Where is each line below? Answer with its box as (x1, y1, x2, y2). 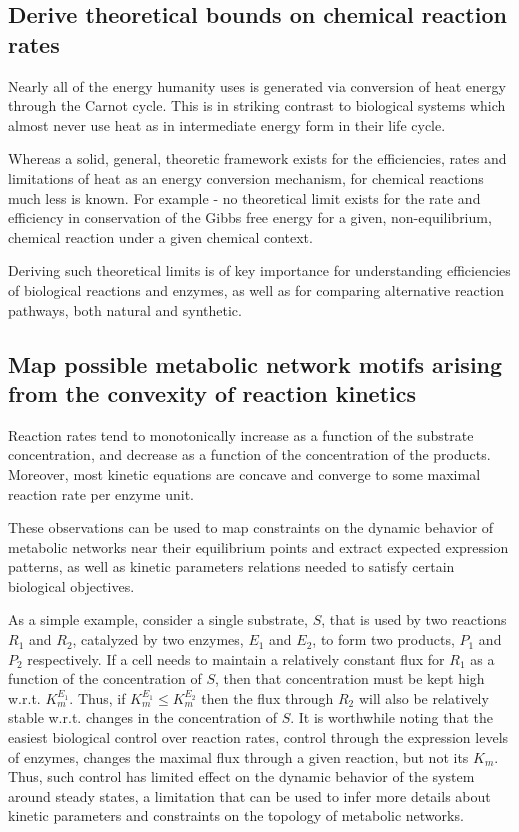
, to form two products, (312, 629, 455, 650)
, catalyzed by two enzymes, (72, 629, 244, 650)
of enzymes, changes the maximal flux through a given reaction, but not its (8, 746, 469, 767)
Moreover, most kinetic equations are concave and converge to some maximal (8, 463, 481, 484)
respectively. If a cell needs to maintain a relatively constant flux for (27, 648, 445, 669)
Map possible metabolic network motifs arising (8, 348, 503, 379)
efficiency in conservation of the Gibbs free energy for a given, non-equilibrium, (8, 207, 492, 228)
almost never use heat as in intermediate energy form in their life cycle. (8, 114, 446, 135)
